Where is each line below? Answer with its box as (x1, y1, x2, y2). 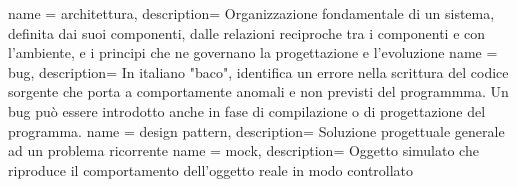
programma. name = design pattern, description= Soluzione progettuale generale (8, 120, 505, 141)
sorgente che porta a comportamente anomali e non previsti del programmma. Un (8, 81, 509, 102)
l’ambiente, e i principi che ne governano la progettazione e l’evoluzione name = (8, 42, 498, 63)
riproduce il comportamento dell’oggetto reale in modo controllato (8, 159, 414, 180)
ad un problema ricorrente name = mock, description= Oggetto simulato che (8, 140, 479, 161)
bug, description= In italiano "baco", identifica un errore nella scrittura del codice (8, 61, 509, 82)
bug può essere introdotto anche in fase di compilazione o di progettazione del (8, 100, 486, 121)
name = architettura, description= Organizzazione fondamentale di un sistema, (8, 3, 495, 23)
